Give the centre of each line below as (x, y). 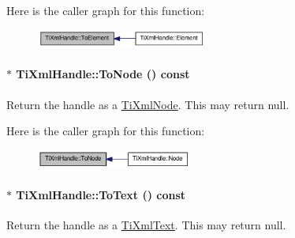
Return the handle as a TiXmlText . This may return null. (146, 225)
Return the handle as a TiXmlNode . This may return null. (148, 104)
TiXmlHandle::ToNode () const (103, 74)
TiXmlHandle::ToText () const (101, 195)
